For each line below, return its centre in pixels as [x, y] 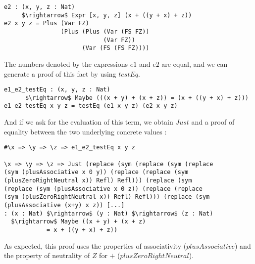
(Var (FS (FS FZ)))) [116, 48]
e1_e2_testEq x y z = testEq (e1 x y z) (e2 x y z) [91, 106]
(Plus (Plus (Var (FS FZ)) [105, 31]
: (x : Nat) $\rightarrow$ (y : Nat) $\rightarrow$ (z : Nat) [109, 213]
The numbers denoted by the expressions [66, 64]
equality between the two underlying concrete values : [85, 131]
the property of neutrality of [47, 255]
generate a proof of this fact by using [60, 73]
